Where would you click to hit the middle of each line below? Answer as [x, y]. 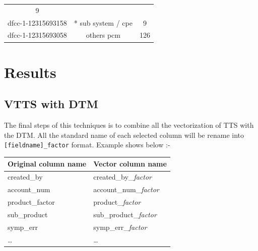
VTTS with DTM [51, 104]
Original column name [47, 164]
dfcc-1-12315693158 [37, 22]
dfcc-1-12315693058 [37, 35]
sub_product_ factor [125, 214]
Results [30, 72]
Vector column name [130, 164]
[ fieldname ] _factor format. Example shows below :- [87, 145]
